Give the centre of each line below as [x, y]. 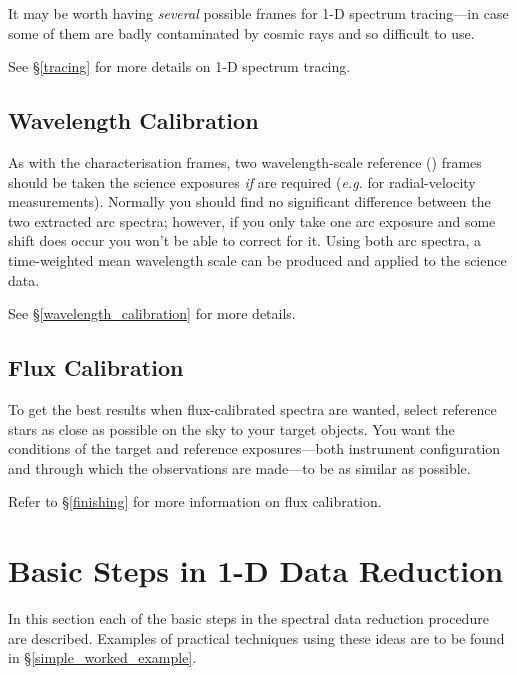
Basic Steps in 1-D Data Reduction [256, 570]
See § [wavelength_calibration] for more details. [152, 313]
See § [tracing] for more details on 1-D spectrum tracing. [179, 66]
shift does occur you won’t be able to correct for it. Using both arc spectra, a [245, 240]
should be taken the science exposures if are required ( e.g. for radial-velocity [242, 181]
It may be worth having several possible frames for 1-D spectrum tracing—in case [258, 13]
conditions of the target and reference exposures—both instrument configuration [254, 448]
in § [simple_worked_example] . [102, 657]
